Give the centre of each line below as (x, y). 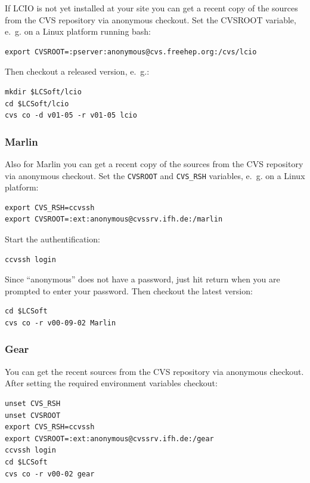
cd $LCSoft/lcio (37, 104)
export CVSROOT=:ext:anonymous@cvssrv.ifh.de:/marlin (114, 219)
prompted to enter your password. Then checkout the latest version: (129, 290)
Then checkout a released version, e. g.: (77, 71)
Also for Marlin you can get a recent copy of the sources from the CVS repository (154, 163)
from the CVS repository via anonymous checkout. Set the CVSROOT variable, (151, 19)
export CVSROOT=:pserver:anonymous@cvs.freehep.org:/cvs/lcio (131, 52)
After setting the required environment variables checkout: (111, 383)
